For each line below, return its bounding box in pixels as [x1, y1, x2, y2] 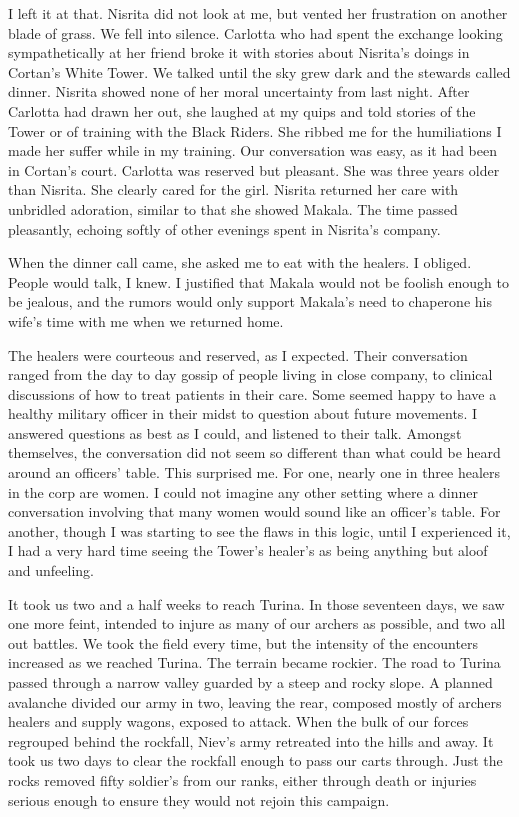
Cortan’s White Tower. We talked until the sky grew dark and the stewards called [8, 61, 511, 82]
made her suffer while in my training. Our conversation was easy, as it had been [8, 140, 498, 161]
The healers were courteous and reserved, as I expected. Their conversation [8, 344, 468, 365]
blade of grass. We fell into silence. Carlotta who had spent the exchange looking [8, 22, 503, 43]
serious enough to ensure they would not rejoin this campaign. [8, 789, 390, 810]
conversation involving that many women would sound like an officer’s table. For [8, 501, 501, 522]
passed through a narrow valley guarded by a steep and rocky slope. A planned [8, 672, 493, 692]
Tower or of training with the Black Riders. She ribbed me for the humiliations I [8, 120, 502, 141]
